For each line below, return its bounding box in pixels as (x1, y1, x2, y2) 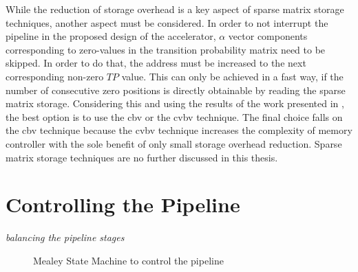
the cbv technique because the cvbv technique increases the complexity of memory (6, 123, 352, 137)
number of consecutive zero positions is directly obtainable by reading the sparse (6, 82, 346, 97)
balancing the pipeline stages (6, 230, 125, 245)
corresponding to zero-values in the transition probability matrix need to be (6, 42, 326, 56)
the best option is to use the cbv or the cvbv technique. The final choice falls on (6, 109, 343, 124)
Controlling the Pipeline (6, 190, 240, 218)
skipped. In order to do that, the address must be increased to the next (6, 56, 306, 70)
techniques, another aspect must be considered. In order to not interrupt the (6, 15, 328, 30)
